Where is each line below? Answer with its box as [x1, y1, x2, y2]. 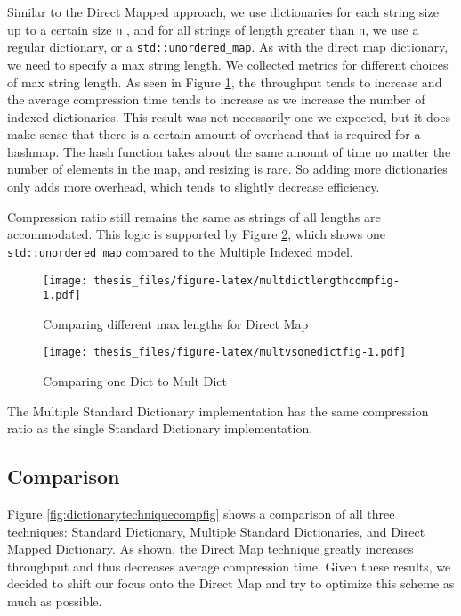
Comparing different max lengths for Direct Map [43, 314, 309, 333]
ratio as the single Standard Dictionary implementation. [7, 419, 313, 438]
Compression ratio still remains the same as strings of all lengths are [7, 207, 381, 226]
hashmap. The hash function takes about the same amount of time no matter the [7, 142, 451, 160]
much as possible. [7, 592, 102, 611]
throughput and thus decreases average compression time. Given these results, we [7, 556, 451, 575]
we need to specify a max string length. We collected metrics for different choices [7, 54, 449, 73]
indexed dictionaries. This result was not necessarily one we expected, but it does [7, 107, 451, 126]
